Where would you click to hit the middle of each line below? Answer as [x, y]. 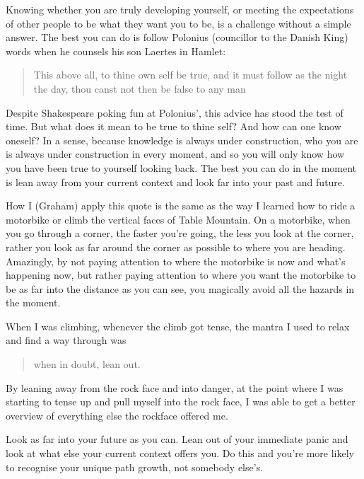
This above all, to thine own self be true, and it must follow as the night [190, 75]
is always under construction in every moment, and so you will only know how [175, 154]
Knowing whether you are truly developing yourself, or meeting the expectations [180, 9]
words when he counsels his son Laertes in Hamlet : [116, 51]
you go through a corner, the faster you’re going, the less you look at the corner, [180, 233]
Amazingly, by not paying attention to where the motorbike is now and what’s [176, 261]
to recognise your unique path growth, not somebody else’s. [135, 467]
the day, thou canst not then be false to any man [140, 88]
